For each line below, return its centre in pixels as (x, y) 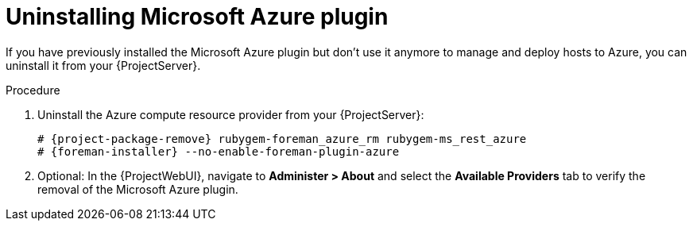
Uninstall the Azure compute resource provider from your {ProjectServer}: (231, 114)
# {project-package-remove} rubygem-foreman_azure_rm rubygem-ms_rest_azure (282, 139)
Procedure (33, 90)
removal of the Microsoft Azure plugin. (138, 189)
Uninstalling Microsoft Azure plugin (197, 17)
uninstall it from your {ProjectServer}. (103, 65)
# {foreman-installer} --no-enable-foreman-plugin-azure (219, 151)
